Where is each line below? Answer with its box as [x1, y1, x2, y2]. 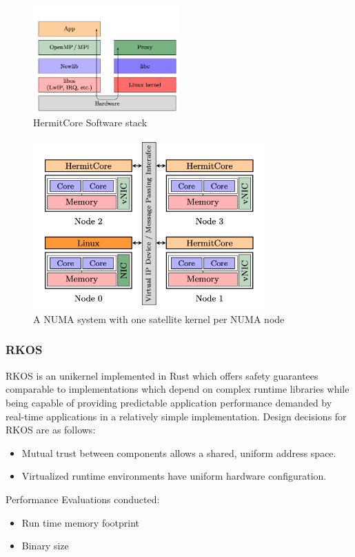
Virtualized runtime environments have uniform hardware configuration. [21, 469, 327, 483]
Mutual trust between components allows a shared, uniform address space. [21, 445, 336, 460]
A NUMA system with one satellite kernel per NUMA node [33, 311, 285, 326]
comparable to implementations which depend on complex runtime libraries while [6, 382, 349, 396]
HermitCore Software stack [33, 115, 148, 130]
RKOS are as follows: [6, 422, 96, 437]
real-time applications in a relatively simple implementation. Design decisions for [6, 409, 347, 423]
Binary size [21, 538, 69, 553]
